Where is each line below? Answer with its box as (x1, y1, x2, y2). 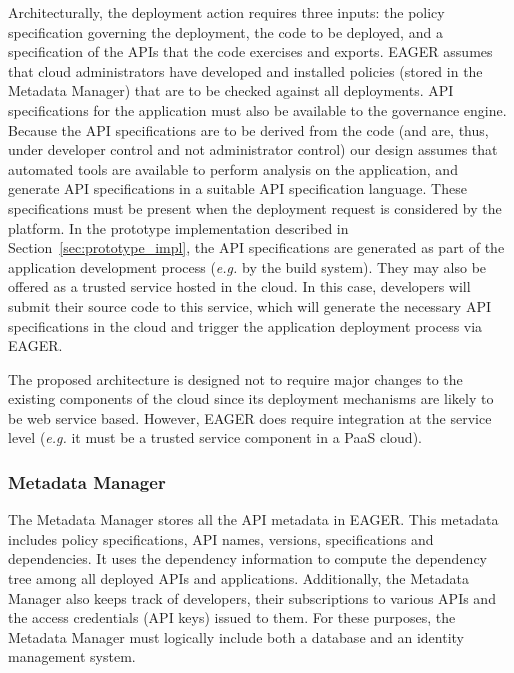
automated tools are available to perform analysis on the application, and (8, 158, 458, 179)
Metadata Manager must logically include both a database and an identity (8, 626, 465, 647)
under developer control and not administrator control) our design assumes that (8, 139, 498, 160)
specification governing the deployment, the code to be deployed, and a (8, 21, 443, 42)
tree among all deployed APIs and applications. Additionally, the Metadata (8, 568, 469, 589)
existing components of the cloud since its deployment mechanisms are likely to (8, 388, 494, 409)
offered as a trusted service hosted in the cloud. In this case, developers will (8, 276, 471, 297)
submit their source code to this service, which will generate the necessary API (8, 295, 492, 316)
